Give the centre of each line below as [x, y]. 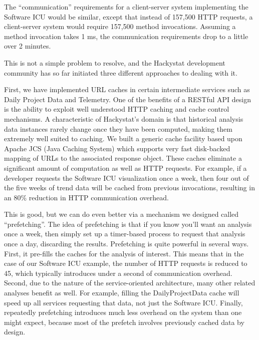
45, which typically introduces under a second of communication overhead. [118, 273]
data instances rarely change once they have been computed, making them [118, 128]
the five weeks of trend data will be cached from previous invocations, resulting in [129, 188]
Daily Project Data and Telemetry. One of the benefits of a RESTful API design [127, 99]
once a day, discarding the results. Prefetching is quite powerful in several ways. [126, 244]
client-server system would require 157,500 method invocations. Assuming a [120, 26]
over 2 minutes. [28, 46]
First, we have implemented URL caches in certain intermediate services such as [127, 89]
